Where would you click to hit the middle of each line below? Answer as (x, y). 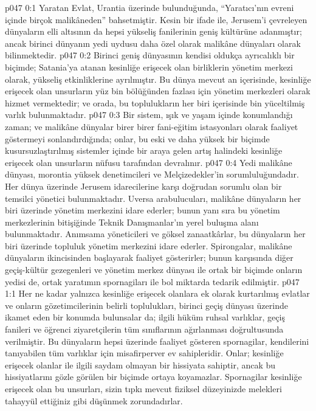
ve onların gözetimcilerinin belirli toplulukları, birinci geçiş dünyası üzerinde (146, 305)
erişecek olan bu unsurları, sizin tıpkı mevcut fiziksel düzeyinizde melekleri (143, 389)
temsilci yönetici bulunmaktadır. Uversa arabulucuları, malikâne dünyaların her (153, 198)
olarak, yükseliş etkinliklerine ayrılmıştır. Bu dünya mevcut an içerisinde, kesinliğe (158, 79)
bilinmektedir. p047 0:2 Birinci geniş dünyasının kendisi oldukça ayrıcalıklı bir (150, 55)
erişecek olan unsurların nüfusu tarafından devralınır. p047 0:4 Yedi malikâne (149, 162)
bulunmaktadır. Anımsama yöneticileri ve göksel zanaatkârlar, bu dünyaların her (155, 234)
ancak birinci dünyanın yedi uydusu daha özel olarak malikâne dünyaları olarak (153, 43)
